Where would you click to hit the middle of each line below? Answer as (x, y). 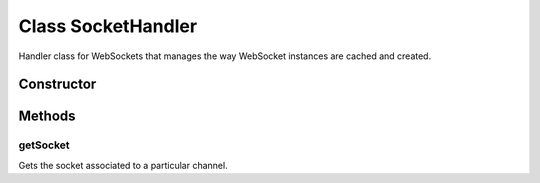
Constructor (57, 84)
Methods (47, 116)
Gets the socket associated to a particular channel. (123, 165)
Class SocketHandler (108, 26)
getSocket (44, 145)
